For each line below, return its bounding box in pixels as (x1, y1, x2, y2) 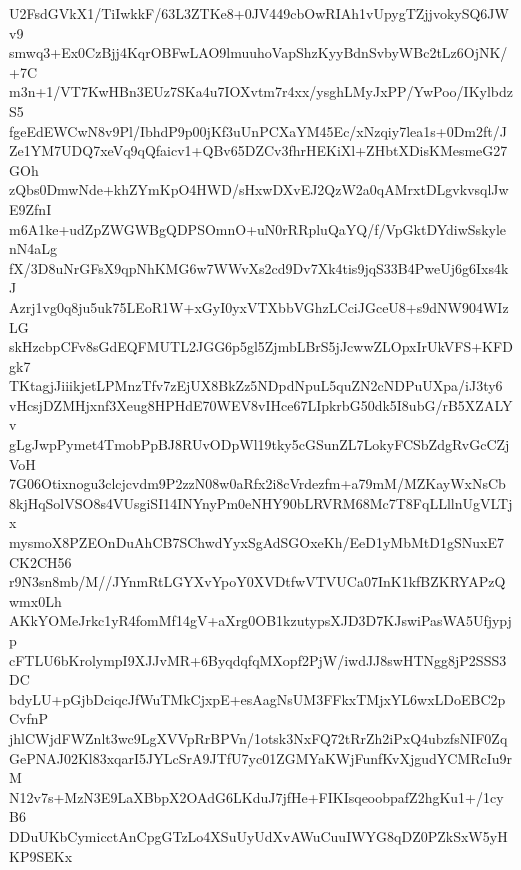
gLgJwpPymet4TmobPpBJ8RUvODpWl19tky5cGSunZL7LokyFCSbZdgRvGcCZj (9, 434, 510, 455)
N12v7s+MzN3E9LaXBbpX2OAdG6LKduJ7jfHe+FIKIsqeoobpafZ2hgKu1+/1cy (9, 786, 504, 807)
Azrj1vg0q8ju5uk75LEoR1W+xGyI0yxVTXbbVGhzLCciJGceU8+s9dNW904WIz (9, 296, 509, 317)
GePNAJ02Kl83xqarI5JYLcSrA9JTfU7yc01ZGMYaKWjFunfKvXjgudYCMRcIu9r (9, 747, 513, 768)
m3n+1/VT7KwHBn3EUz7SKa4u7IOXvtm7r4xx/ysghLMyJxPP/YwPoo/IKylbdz (9, 81, 513, 102)
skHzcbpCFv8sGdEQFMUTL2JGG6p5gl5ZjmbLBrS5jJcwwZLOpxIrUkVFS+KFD (9, 336, 513, 357)
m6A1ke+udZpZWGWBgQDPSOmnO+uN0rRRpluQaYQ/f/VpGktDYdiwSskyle (9, 218, 507, 239)
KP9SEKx (9, 845, 73, 866)
